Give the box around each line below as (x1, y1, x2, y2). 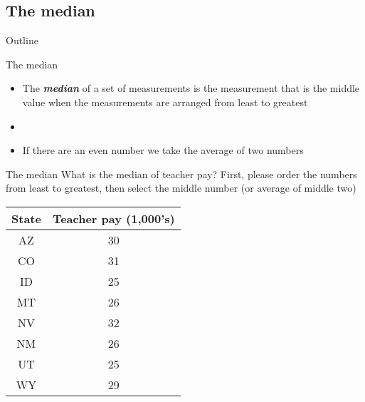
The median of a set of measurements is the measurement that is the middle (22, 81, 360, 96)
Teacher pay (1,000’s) (52, 210, 175, 227)
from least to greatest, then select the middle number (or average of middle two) (6, 180, 356, 195)
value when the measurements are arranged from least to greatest (22, 94, 308, 109)
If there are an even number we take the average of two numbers (22, 143, 304, 158)
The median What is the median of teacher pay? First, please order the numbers (6, 166, 357, 181)
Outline (6, 33, 38, 48)
